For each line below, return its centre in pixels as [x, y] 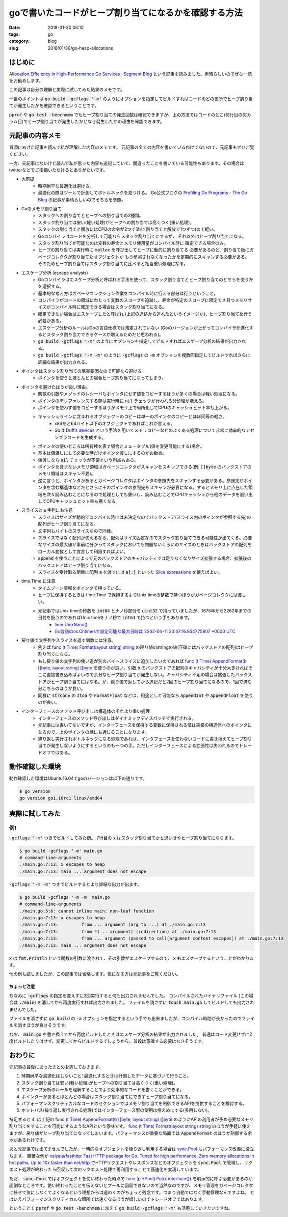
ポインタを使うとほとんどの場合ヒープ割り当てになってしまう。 [102, 378]
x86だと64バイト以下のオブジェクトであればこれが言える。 [115, 423]
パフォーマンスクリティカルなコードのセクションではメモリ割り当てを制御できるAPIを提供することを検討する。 [134, 1103]
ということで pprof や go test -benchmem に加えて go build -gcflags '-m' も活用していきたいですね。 [121, 1208]
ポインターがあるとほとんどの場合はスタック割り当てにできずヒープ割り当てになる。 [107, 1096]
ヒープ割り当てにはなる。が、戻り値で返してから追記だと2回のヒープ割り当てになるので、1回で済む [151, 681]
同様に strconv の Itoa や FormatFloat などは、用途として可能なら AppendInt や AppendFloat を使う [145, 695]
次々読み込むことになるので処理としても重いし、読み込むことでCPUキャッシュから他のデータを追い [147, 494]
